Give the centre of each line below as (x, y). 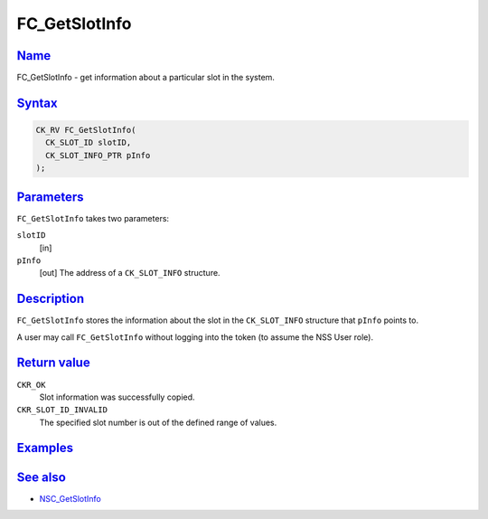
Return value (53, 363)
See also (42, 477)
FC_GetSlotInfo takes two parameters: (93, 218)
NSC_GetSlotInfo (70, 498)
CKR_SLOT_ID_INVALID (62, 410)
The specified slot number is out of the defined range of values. (158, 422)
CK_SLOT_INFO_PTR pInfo (98, 155)
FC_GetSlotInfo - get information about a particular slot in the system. (146, 78)
